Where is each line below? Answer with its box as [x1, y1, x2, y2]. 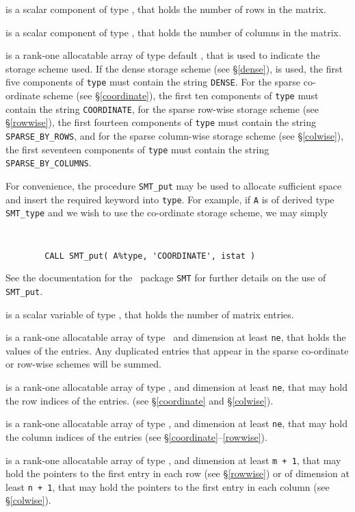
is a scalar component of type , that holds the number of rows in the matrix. [5, 2, 326, 16]
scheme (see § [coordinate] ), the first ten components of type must [43, 88, 319, 103]
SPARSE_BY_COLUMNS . [5, 155, 92, 170]
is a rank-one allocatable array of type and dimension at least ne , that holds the [5, 330, 346, 344]
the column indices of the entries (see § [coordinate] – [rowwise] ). [5, 429, 267, 444]
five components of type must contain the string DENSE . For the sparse [5, 75, 301, 89]
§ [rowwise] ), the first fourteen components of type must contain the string [5, 115, 317, 129]
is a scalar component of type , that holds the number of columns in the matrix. [5, 25, 341, 39]
